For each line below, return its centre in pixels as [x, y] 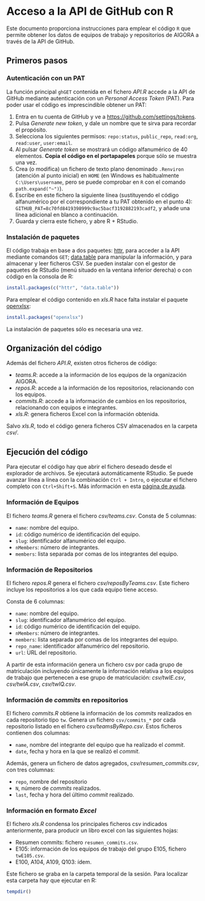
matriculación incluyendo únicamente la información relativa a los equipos [100, 671]
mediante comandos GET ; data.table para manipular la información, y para [99, 257]
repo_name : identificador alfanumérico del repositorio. [82, 646]
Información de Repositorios [50, 570]
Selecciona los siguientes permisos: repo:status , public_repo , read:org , [106, 136]
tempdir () [19, 892]
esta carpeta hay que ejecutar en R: [52, 881]
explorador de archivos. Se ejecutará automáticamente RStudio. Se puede [100, 473]
